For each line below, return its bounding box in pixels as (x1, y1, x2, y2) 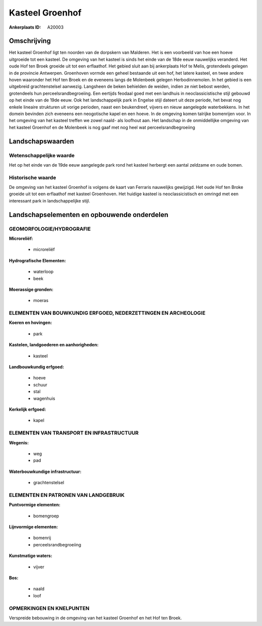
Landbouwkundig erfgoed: (9, 364, 64, 370)
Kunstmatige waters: (9, 553, 52, 558)
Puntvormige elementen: (9, 502, 61, 508)
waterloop (33, 269, 54, 274)
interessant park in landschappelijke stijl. (9, 198, 90, 203)
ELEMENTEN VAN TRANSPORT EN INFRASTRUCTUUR (9, 430, 139, 437)
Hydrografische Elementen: (9, 257, 66, 263)
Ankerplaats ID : (9, 24, 41, 30)
